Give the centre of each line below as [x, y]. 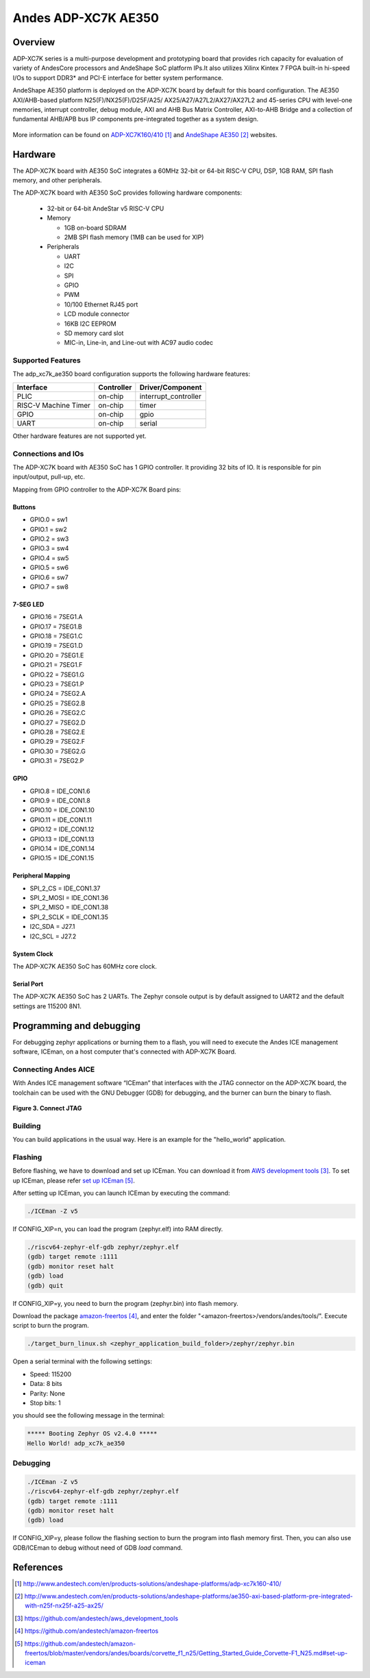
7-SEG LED [28, 604]
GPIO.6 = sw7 [49, 577]
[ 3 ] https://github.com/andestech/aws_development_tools [96, 1618]
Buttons [24, 507]
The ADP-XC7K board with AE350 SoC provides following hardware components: [127, 193]
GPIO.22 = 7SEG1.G [57, 674]
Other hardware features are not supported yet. [79, 436]
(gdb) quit [45, 1286]
